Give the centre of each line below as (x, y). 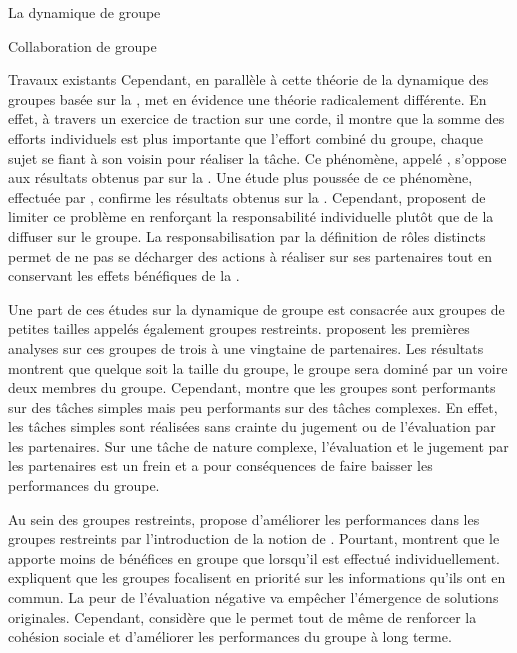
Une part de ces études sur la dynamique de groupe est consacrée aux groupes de (256, 308)
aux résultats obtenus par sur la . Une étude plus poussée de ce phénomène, (240, 177)
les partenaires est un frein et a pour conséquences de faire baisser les (220, 465)
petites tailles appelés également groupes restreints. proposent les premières (239, 328)
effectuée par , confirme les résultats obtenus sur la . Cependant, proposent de (247, 196)
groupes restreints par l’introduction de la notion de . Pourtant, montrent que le (254, 538)
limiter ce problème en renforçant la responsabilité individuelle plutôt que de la (251, 216)
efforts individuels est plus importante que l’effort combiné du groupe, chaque (245, 137)
